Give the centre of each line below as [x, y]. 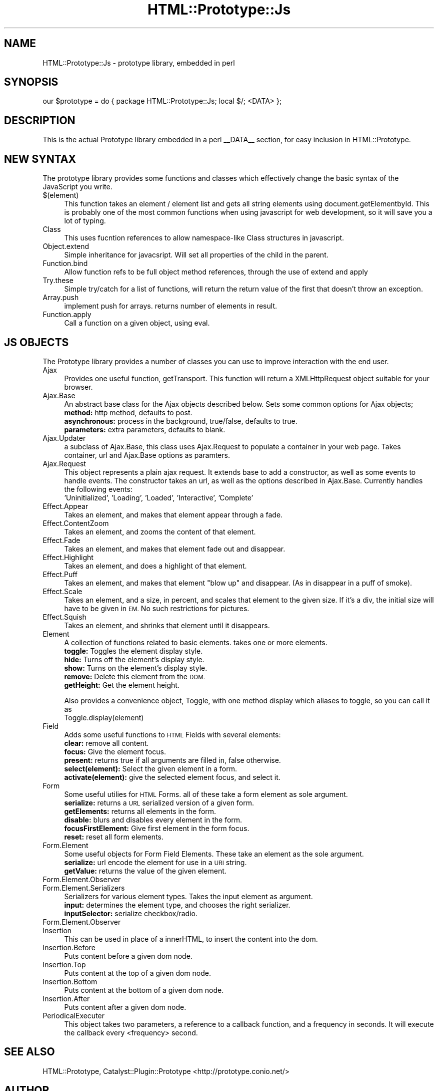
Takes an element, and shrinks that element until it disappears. [167, 625]
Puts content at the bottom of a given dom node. [144, 990]
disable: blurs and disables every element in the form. [153, 820]
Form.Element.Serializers [84, 888]
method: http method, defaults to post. [128, 412]
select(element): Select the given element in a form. [151, 768]
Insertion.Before [69, 947]
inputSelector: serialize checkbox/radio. [131, 913]
